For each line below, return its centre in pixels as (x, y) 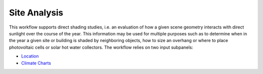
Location (30, 56)
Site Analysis (36, 13)
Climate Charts (36, 63)
